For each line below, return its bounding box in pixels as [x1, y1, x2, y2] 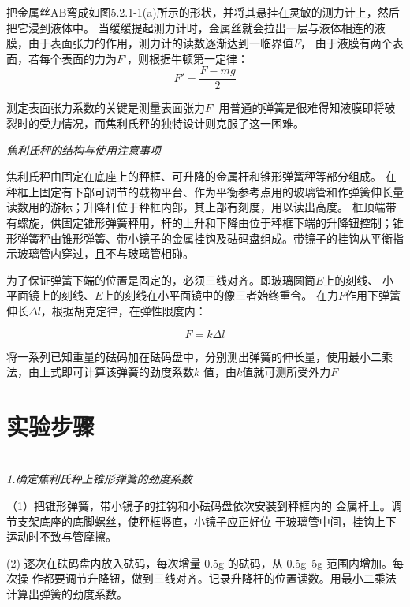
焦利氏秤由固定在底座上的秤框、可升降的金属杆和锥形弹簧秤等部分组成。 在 [6, 168, 397, 184]
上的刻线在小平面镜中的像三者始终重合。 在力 [102, 287, 339, 303]
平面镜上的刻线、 [6, 287, 95, 303]
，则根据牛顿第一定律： [126, 50, 248, 66]
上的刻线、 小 [323, 271, 394, 288]
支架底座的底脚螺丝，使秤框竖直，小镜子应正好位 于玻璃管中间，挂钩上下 [17, 512, 397, 529]
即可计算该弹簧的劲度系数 [61, 363, 194, 380]
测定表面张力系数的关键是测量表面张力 [6, 99, 205, 116]
